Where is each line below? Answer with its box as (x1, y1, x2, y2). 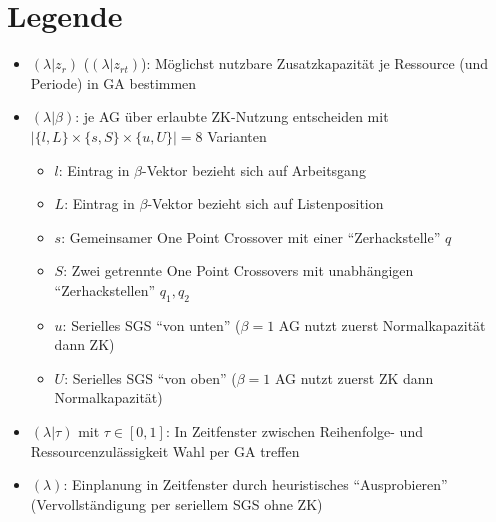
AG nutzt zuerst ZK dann (274, 367, 434, 388)
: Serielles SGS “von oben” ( (64, 367, 237, 388)
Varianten (207, 125, 267, 146)
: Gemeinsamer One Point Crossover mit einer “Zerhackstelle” (61, 226, 441, 247)
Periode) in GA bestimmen (30, 72, 197, 93)
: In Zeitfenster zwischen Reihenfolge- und (165, 421, 423, 442)
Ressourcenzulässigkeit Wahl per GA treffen (30, 440, 300, 461)
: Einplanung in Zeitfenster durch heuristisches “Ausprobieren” (63, 474, 448, 495)
